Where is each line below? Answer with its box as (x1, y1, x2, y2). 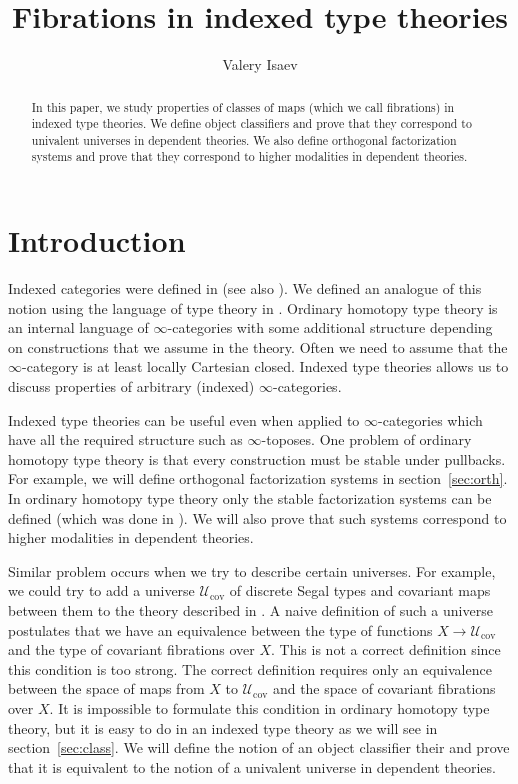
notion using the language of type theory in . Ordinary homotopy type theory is (8, 297, 498, 318)
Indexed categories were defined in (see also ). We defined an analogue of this (8, 278, 482, 299)
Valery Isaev (222, 54, 298, 75)
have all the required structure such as (8, 429, 243, 450)
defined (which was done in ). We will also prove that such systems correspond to (8, 507, 507, 528)
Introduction (8, 220, 186, 261)
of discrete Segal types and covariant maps (229, 580, 491, 601)
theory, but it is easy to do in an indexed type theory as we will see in (8, 717, 438, 738)
